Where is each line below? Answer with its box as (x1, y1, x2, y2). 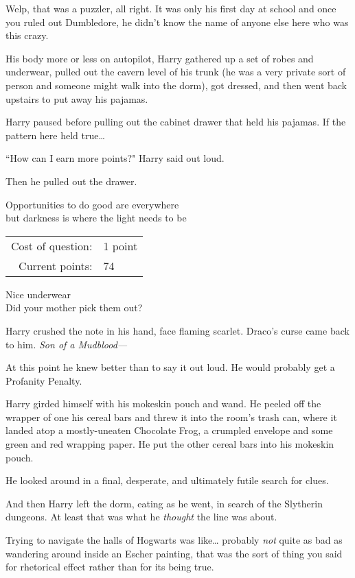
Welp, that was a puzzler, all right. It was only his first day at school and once (5, 1, 336, 15)
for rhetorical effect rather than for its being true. (5, 559, 214, 574)
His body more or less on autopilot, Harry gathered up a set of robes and (5, 51, 314, 65)
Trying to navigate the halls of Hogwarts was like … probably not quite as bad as (5, 533, 343, 547)
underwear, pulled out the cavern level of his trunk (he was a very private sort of (5, 64, 346, 79)
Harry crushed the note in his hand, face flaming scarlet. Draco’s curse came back (5, 323, 350, 337)
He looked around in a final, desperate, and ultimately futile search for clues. (5, 473, 329, 487)
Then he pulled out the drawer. (5, 173, 137, 188)
